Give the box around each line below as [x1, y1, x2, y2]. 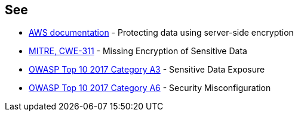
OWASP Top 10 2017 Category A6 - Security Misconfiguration [29, 83, 271, 93]
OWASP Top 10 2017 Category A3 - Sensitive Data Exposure [29, 64, 265, 75]
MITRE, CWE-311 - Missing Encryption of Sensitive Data [29, 46, 247, 57]
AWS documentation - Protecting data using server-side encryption [29, 27, 294, 38]
